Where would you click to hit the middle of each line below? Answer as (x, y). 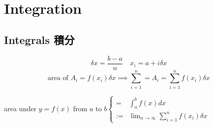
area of (58, 78)
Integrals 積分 (39, 39)
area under (20, 108)
